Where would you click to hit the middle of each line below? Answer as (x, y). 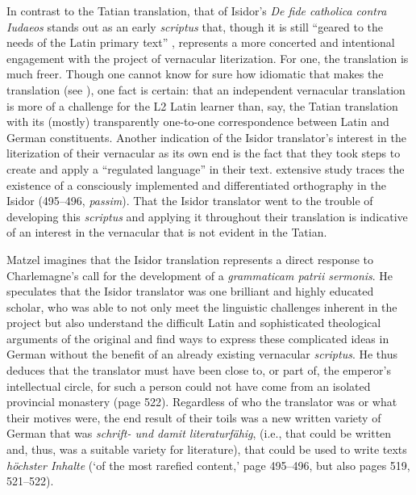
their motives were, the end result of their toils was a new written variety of (194, 417)
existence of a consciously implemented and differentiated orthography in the (196, 185)
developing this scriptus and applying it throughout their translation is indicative (207, 216)
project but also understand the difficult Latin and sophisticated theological (194, 323)
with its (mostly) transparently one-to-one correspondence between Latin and (198, 122)
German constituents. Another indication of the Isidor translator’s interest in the (206, 137)
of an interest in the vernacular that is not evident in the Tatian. (167, 232)
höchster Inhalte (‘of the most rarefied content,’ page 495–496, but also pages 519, (208, 465)
